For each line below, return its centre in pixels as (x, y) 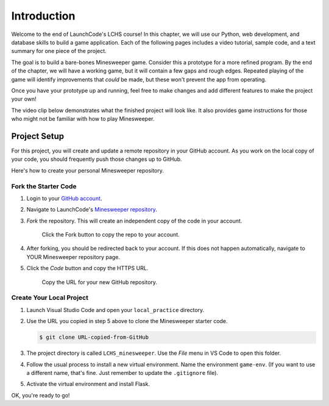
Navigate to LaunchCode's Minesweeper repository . (92, 210)
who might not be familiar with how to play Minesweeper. (83, 119)
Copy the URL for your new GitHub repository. (100, 282)
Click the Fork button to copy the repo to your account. (111, 235)
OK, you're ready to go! (41, 395)
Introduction (43, 16)
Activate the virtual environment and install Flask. (88, 384)
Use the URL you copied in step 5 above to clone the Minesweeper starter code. (127, 321)
